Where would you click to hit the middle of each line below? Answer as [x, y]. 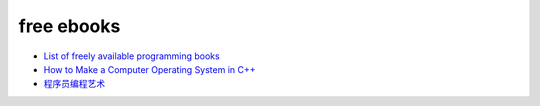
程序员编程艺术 [74, 84]
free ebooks [69, 26]
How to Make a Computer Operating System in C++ [149, 69]
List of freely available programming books [131, 56]
